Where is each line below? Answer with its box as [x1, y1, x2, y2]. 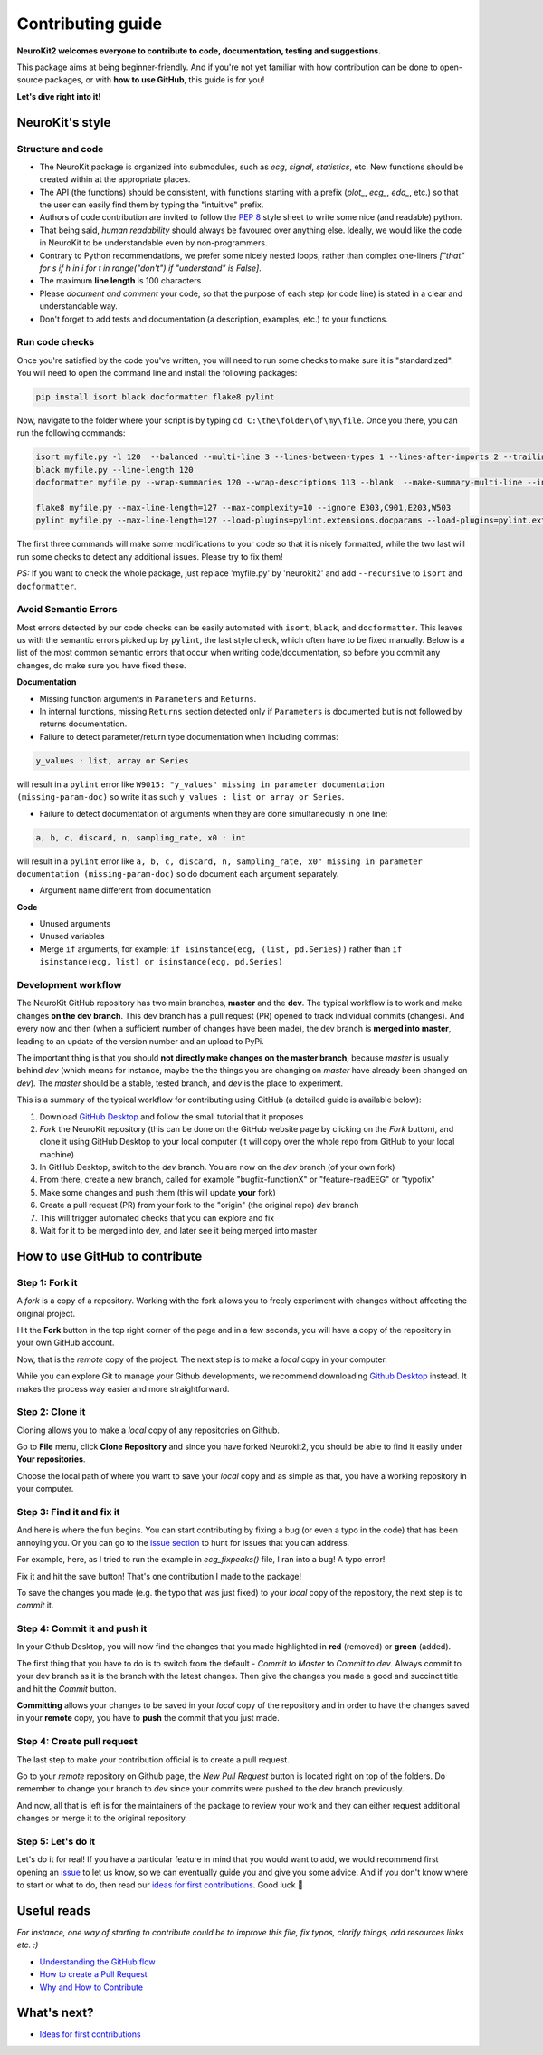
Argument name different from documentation [39, 885, 212, 896]
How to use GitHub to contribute [16, 1248, 203, 1263]
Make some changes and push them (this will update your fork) [39, 1186, 276, 1197]
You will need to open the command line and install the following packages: [16, 368, 298, 379]
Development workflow [16, 979, 122, 992]
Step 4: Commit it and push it [16, 1622, 148, 1635]
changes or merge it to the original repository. [16, 1812, 188, 1824]
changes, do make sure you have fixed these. [16, 659, 186, 670]
